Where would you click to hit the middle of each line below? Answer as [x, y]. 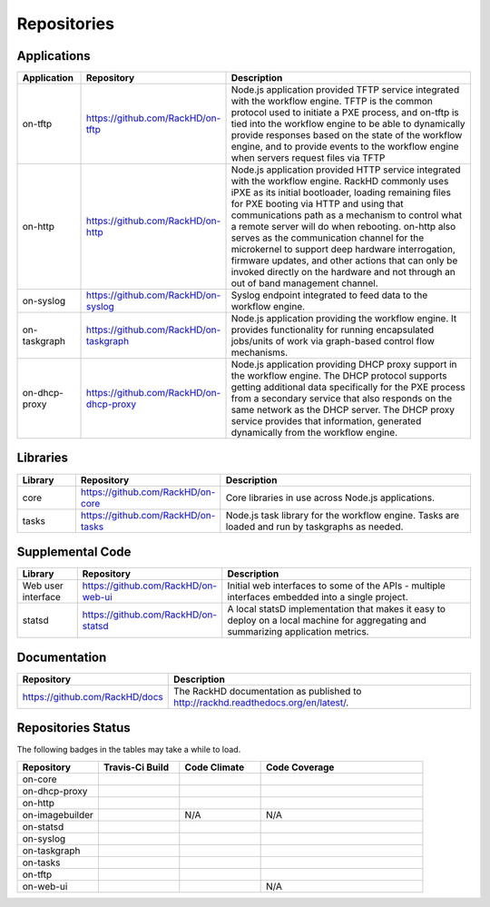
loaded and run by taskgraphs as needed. [314, 527]
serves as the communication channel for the [328, 238]
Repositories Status [73, 728]
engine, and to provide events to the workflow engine [345, 147]
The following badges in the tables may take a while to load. [129, 750]
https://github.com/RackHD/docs [93, 696]
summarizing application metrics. [298, 632]
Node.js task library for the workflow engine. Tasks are [343, 515]
